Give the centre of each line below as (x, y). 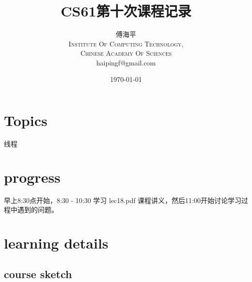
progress (32, 177)
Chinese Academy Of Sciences (126, 53)
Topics (26, 120)
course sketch (38, 274)
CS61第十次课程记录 (126, 11)
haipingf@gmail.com (126, 62)
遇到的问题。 (38, 210)
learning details (56, 243)
